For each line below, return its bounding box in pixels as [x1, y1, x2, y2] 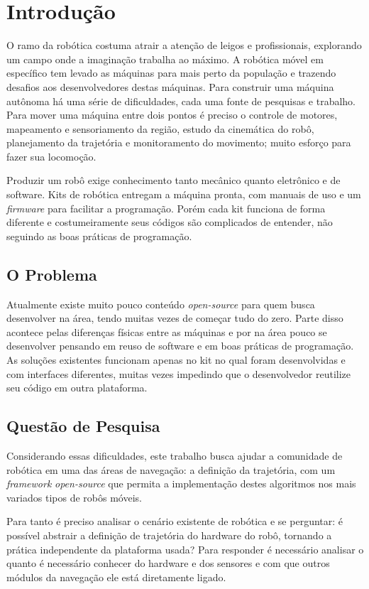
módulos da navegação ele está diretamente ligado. [6, 569, 226, 584]
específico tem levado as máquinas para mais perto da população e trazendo [6, 65, 336, 80]
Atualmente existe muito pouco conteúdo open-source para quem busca [6, 296, 315, 311]
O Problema [6, 263, 97, 285]
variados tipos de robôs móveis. [6, 490, 142, 504]
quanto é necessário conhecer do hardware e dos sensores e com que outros [6, 556, 330, 571]
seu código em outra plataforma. [6, 380, 148, 395]
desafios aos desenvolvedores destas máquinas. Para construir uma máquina [6, 79, 334, 94]
